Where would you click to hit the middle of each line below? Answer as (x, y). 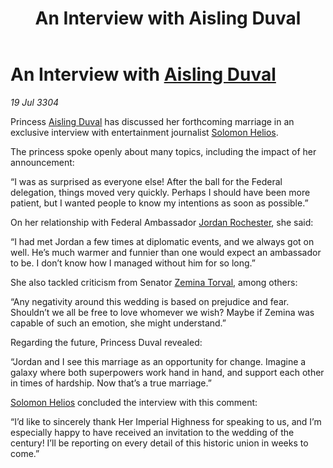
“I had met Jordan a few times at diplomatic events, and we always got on (162, 241)
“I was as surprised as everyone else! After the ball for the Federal (146, 181)
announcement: (42, 162)
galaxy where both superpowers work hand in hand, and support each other (167, 372)
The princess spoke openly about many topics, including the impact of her (163, 151)
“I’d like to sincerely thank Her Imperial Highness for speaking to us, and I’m (166, 421)
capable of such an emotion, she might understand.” (118, 323)
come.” (25, 453)
